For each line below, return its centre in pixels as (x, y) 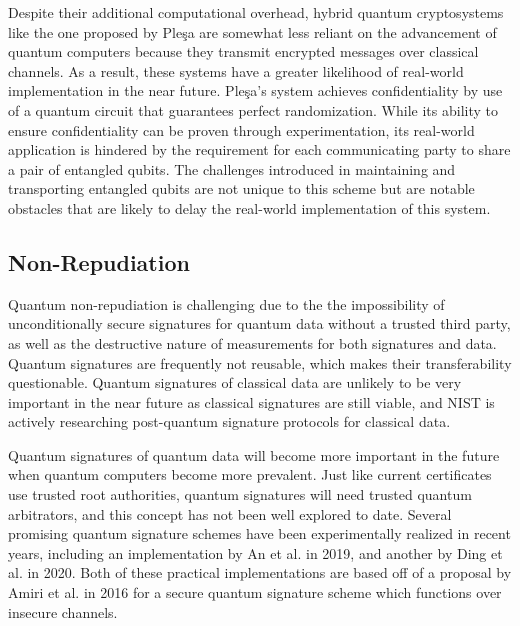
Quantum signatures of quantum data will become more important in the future (254, 454)
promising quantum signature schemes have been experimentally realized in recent (259, 533)
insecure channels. (63, 611)
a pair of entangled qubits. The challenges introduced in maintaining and (232, 168)
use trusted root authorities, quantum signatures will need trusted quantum (240, 494)
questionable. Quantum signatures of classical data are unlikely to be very (235, 382)
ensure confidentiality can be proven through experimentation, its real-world (241, 129)
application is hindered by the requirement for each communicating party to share (259, 149)
